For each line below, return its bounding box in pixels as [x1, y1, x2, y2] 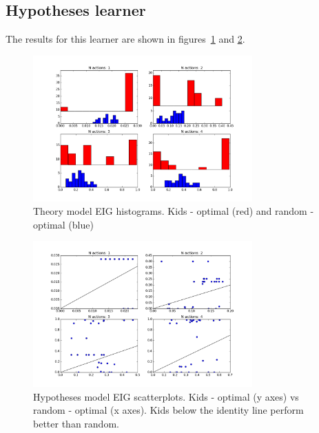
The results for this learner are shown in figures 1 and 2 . [6, 32, 245, 46]
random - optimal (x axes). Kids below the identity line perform [33, 403, 304, 417]
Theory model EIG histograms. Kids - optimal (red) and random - [33, 204, 314, 218]
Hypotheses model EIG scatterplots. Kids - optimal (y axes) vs [33, 389, 299, 403]
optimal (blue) [33, 217, 94, 231]
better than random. [33, 416, 119, 430]
